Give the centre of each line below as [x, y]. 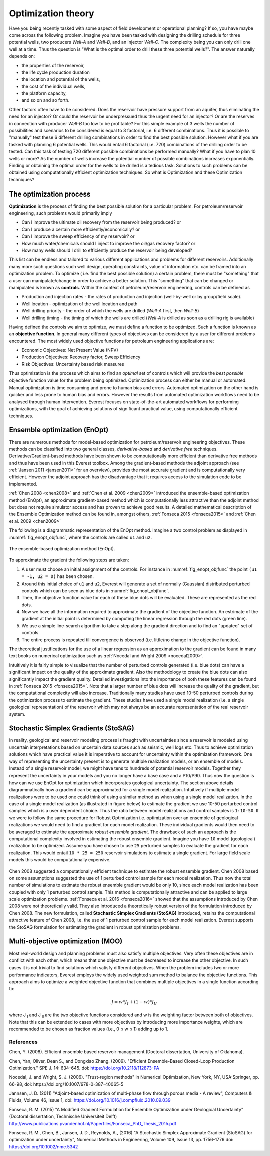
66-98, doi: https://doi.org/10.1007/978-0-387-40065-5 [66, 1084]
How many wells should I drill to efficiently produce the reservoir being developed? [107, 250]
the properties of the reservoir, [53, 65]
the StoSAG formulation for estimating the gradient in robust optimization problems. [95, 927]
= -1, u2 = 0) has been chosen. [58, 576]
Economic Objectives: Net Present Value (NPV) [70, 350]
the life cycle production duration [56, 72]
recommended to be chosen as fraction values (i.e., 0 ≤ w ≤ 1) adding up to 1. [89, 1029]
